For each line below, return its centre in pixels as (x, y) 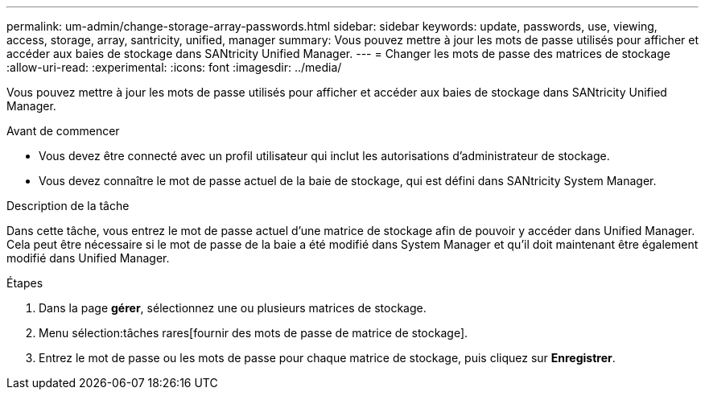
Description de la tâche (68, 206)
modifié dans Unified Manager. (88, 258)
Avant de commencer (63, 131)
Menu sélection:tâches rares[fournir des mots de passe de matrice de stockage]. (254, 333)
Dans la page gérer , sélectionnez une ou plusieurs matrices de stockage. (233, 308)
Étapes (25, 283)
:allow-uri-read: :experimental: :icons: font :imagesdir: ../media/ (174, 67)
